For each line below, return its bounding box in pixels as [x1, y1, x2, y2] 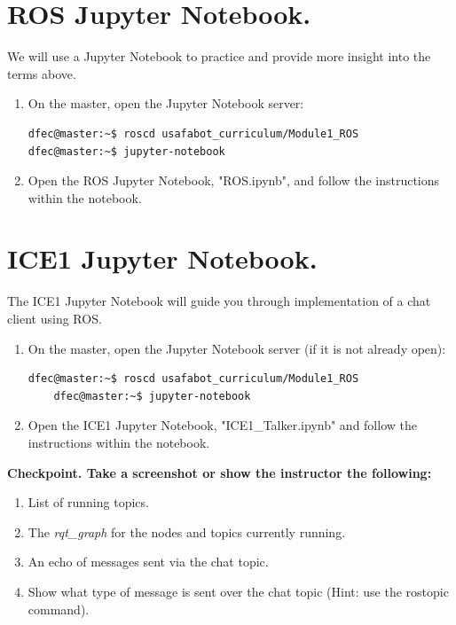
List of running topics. [28, 493, 149, 512]
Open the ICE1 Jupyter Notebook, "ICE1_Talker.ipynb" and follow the [28, 416, 417, 434]
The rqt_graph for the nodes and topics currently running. [28, 522, 346, 541]
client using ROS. [7, 309, 102, 327]
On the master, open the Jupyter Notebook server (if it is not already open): [28, 339, 446, 357]
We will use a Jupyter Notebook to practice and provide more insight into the [7, 47, 431, 66]
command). [28, 599, 90, 618]
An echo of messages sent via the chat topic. [28, 552, 269, 571]
